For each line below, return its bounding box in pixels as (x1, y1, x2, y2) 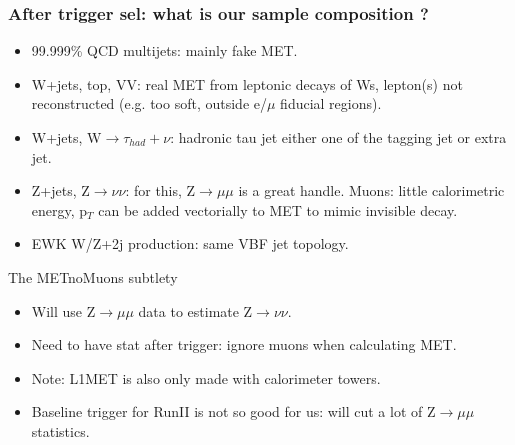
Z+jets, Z (31, 180, 90, 201)
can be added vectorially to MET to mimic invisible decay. (98, 199, 458, 220)
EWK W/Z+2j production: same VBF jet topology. (31, 233, 349, 254)
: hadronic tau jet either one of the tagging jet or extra (170, 127, 507, 147)
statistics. (31, 420, 90, 441)
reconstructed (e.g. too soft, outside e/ (31, 93, 267, 114)
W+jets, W (31, 127, 102, 147)
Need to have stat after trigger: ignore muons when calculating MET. (31, 334, 457, 355)
